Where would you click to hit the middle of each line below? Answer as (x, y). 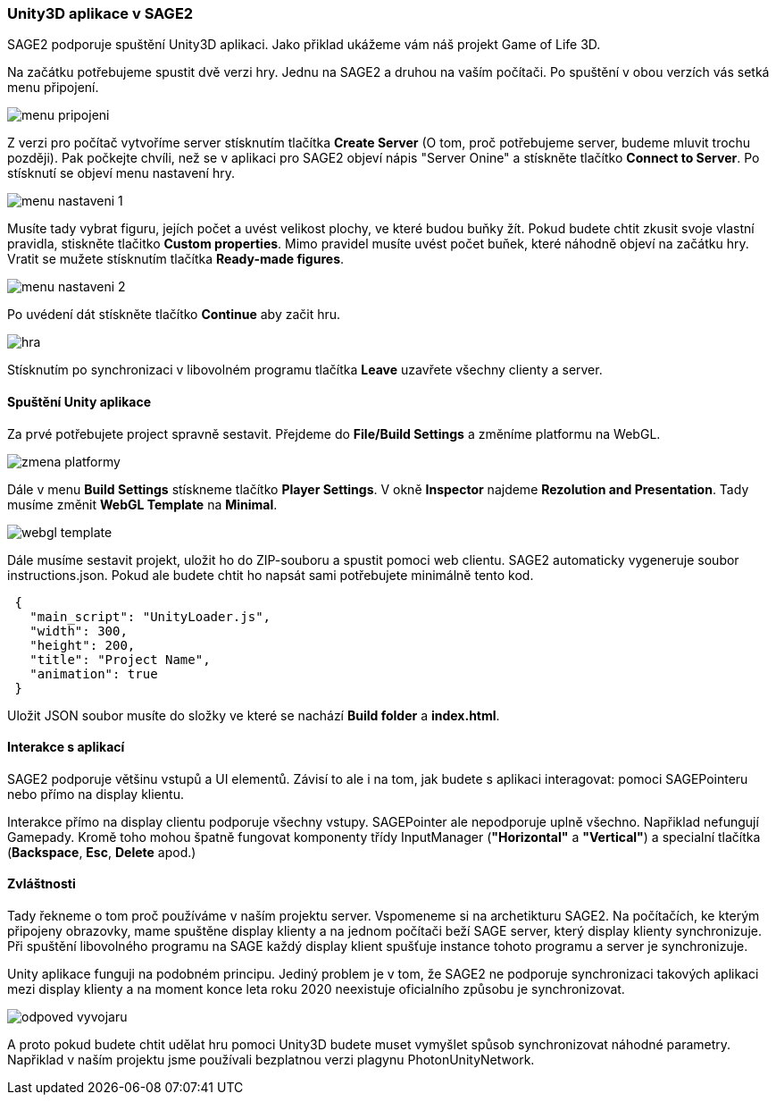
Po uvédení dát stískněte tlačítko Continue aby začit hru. (174, 315)
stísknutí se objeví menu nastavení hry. (121, 173)
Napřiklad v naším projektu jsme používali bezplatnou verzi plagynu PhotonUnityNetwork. (271, 1060)
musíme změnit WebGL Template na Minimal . (142, 504)
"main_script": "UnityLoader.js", (150, 616)
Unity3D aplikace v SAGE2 (100, 13)
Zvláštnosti (42, 884)
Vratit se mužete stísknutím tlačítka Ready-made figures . (176, 259)
